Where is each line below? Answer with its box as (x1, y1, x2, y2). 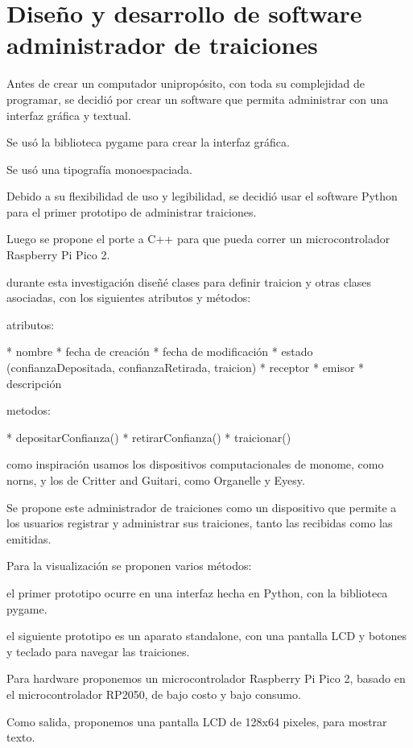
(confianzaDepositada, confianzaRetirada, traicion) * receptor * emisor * (6, 359, 365, 376)
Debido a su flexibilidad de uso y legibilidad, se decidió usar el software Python (6, 188, 398, 205)
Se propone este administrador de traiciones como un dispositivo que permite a (6, 498, 397, 515)
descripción (6, 374, 62, 391)
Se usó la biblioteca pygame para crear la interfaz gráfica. (6, 134, 290, 151)
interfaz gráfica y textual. (6, 106, 131, 123)
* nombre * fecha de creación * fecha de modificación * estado (6, 343, 313, 360)
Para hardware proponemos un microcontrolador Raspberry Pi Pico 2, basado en (6, 670, 406, 687)
